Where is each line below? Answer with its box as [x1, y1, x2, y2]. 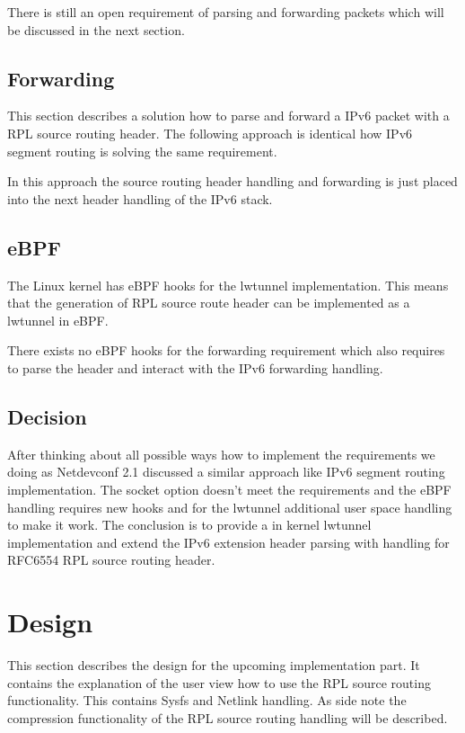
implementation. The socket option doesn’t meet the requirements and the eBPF [7, 479, 452, 498]
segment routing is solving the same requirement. [7, 141, 277, 160]
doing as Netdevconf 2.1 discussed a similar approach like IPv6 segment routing [7, 462, 445, 481]
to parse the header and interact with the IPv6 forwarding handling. [7, 358, 383, 377]
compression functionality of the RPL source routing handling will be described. [7, 708, 448, 727]
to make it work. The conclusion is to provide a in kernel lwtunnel [7, 515, 372, 534]
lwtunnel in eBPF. [7, 310, 109, 329]
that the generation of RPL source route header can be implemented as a [7, 293, 410, 312]
